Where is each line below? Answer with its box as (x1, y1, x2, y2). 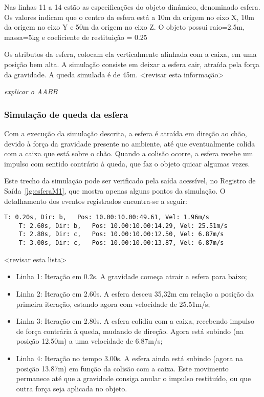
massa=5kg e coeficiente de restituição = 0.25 (4, 31, 147, 42)
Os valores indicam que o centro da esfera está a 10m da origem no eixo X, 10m (4, 11, 254, 22)
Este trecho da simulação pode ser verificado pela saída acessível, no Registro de (4, 175, 256, 186)
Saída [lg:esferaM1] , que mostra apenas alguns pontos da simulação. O (4, 185, 226, 196)
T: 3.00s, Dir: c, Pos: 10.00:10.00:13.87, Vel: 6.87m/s (18, 239, 224, 247)
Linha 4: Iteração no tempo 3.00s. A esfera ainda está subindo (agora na (16, 352, 243, 363)
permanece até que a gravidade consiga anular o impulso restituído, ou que (16, 373, 251, 384)
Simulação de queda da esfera (4, 108, 128, 120)
